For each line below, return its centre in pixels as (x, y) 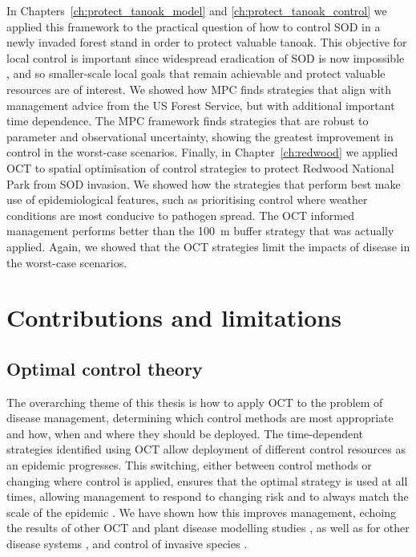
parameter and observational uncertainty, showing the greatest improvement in (200, 136)
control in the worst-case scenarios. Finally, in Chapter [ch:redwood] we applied (202, 152)
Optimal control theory (105, 368)
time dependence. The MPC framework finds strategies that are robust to (188, 121)
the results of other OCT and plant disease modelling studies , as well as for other (208, 528)
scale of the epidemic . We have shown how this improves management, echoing (202, 512)
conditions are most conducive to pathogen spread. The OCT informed (180, 215)
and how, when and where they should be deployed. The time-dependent (185, 433)
